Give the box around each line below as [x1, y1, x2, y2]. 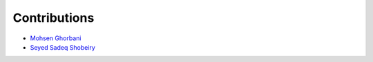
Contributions [12, 10, 95, 25]
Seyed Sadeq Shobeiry [30, 43, 96, 51]
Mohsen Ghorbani [30, 34, 82, 42]
